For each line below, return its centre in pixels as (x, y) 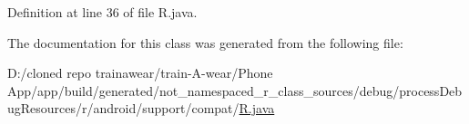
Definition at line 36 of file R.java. (102, 12)
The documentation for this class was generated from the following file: (205, 42)
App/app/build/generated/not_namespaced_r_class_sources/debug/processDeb (235, 90)
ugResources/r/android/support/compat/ (123, 108)
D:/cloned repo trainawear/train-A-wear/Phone (140, 73)
